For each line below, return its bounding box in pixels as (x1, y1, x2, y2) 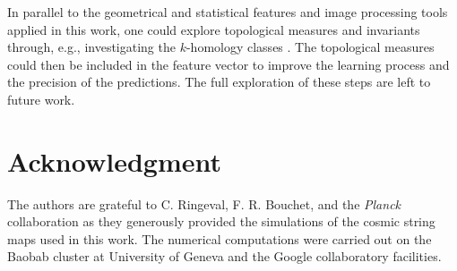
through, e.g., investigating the (7, 38, 176, 56)
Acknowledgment (7, 142, 221, 179)
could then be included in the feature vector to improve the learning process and (7, 55, 450, 73)
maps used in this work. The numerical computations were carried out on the (7, 229, 432, 248)
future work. (7, 89, 75, 108)
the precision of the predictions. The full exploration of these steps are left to (7, 72, 431, 91)
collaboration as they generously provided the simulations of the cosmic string (7, 212, 435, 231)
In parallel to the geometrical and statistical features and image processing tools (7, 3, 448, 21)
